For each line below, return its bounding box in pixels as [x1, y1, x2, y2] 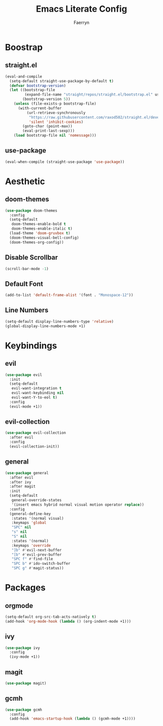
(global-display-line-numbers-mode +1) [5, 323, 86, 329]
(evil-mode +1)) [9, 404, 42, 409]
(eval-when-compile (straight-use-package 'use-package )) [5, 159, 125, 164]
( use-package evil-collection [5, 431, 66, 435]
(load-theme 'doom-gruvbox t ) [9, 231, 70, 236]
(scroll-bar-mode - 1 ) [5, 266, 49, 271]
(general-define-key [9, 511, 51, 516]
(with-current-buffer [17, 106, 62, 111]
